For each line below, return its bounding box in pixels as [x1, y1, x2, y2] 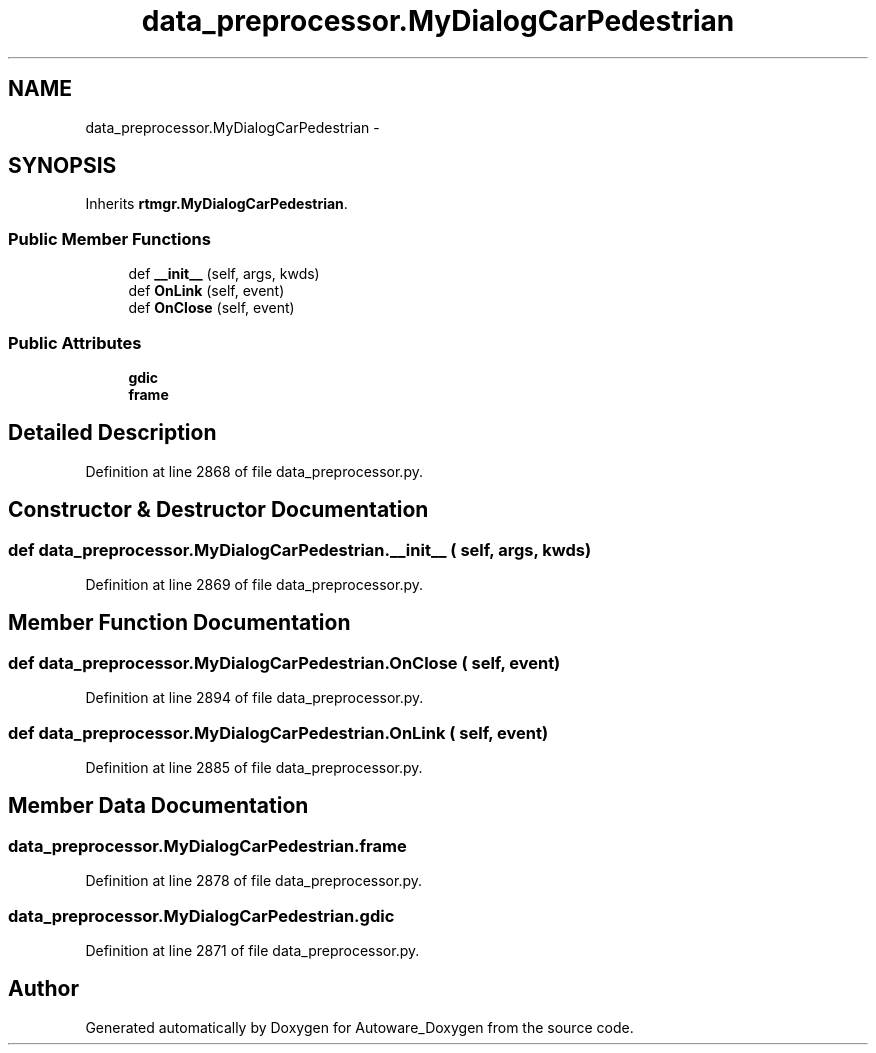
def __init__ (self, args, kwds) [128, 265, 320, 283]
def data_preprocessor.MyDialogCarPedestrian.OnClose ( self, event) [8, 652, 561, 673]
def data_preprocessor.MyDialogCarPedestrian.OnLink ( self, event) [8, 722, 549, 743]
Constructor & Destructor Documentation [8, 497, 429, 523]
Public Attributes [8, 332, 142, 353]
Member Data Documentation [8, 793, 309, 819]
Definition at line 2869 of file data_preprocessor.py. [85, 576, 423, 593]
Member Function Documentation [8, 610, 351, 636]
